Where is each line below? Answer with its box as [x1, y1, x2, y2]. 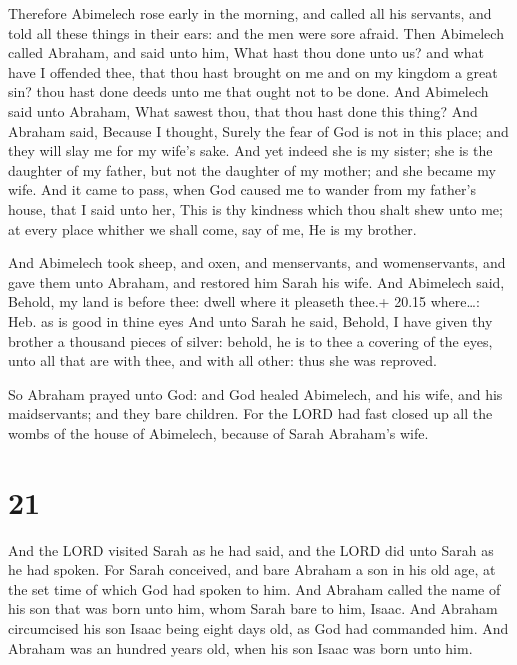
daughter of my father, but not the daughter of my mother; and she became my [8, 159, 496, 180]
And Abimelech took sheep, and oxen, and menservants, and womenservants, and [8, 252, 506, 273]
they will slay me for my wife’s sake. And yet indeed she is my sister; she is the [8, 140, 493, 161]
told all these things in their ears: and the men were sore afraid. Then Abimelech [8, 22, 504, 43]
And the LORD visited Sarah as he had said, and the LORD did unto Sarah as [8, 539, 494, 560]
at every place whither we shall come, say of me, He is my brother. [8, 218, 417, 239]
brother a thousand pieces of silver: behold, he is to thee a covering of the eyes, [8, 330, 493, 351]
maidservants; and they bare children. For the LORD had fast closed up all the [8, 403, 493, 424]
